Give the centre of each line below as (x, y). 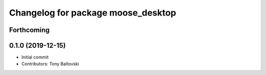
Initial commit (35, 57)
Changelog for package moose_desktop (93, 13)
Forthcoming (29, 30)
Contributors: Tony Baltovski (50, 64)
